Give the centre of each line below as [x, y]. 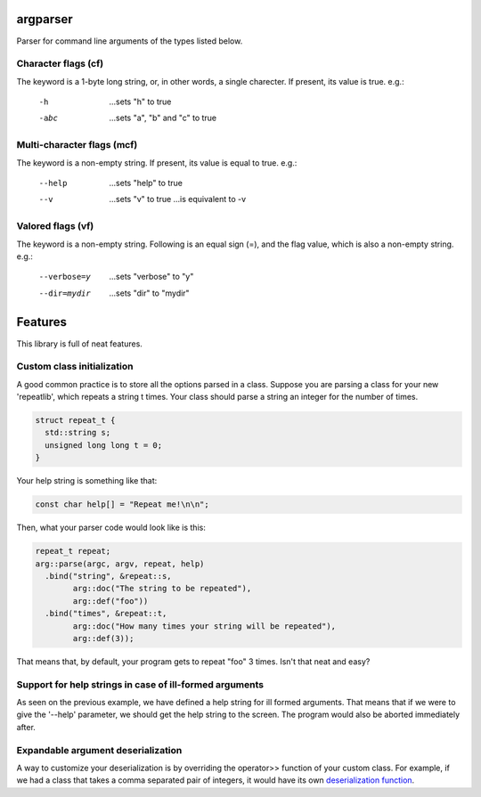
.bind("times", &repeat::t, [106, 614]
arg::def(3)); [103, 638]
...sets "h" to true [140, 102]
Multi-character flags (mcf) [77, 145]
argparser [45, 19]
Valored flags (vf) [55, 226]
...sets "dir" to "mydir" [150, 293]
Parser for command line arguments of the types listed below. [130, 41]
